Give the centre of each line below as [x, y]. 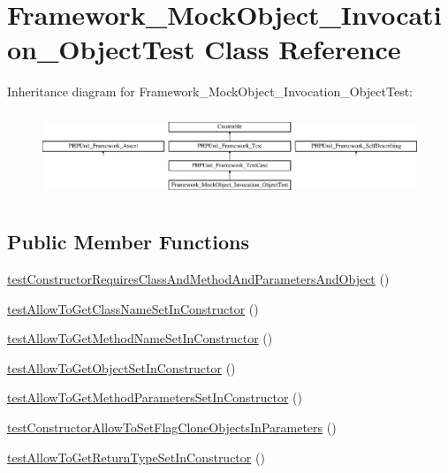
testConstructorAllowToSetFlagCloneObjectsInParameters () [172, 427]
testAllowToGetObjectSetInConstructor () [121, 367]
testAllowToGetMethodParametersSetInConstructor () [155, 397]
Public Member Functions [128, 242]
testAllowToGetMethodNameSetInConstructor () [140, 338]
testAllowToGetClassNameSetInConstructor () [133, 308]
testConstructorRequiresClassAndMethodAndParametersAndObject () [198, 278]
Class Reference [303, 49]
